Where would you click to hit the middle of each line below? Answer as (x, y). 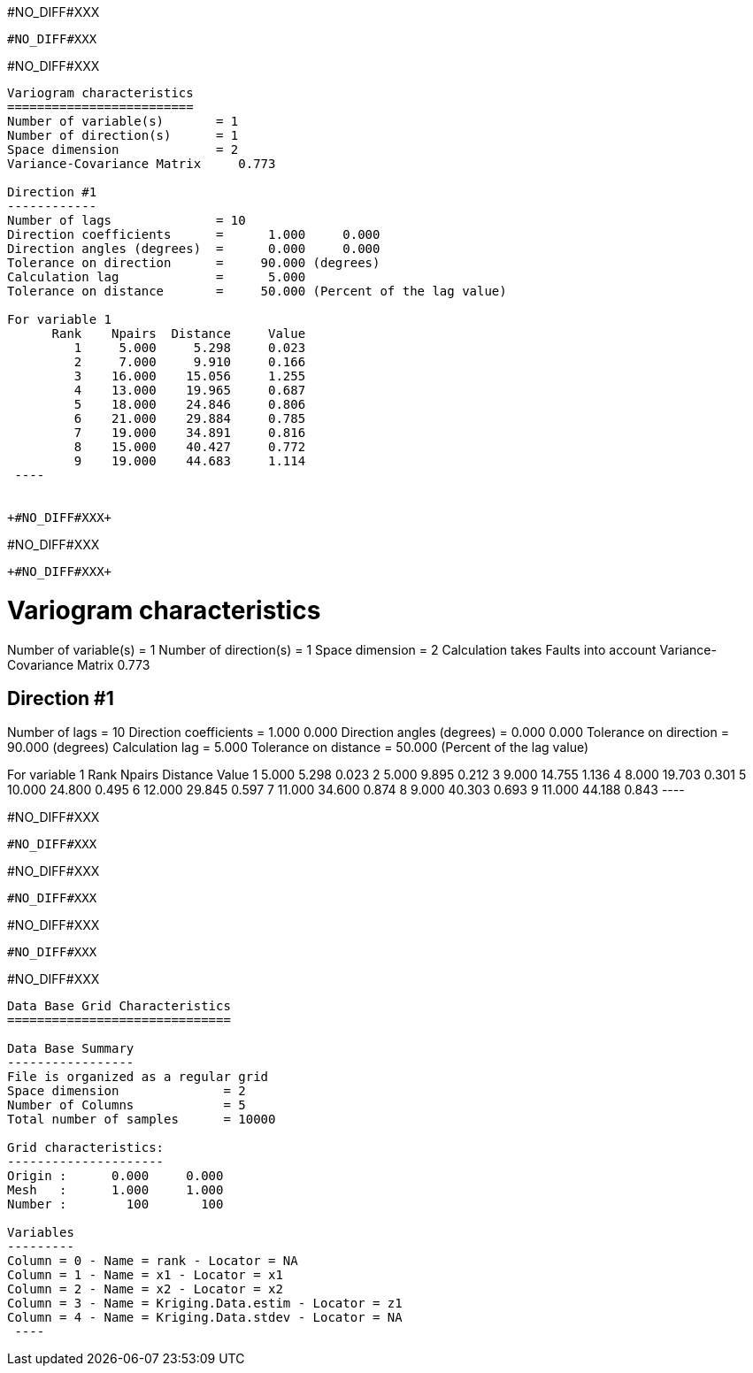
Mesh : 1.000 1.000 (115, 1190)
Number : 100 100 (115, 1204)
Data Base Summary (71, 1049)
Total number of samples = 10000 (142, 1120)
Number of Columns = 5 (127, 1105)
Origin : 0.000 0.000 (115, 1176)
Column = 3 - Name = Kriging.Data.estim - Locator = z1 (205, 1304)
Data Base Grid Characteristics (119, 1006)
